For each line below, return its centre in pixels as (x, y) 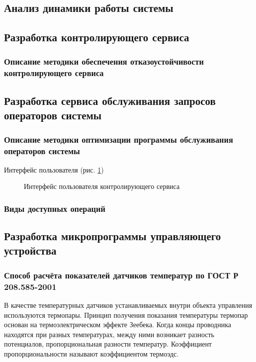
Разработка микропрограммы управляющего (113, 236)
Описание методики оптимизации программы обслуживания (119, 139)
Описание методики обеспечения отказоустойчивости (104, 61)
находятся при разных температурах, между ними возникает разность (109, 334)
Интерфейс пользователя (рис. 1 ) (54, 169)
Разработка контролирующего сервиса (97, 37)
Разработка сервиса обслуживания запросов (110, 100)
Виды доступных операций (55, 208)
